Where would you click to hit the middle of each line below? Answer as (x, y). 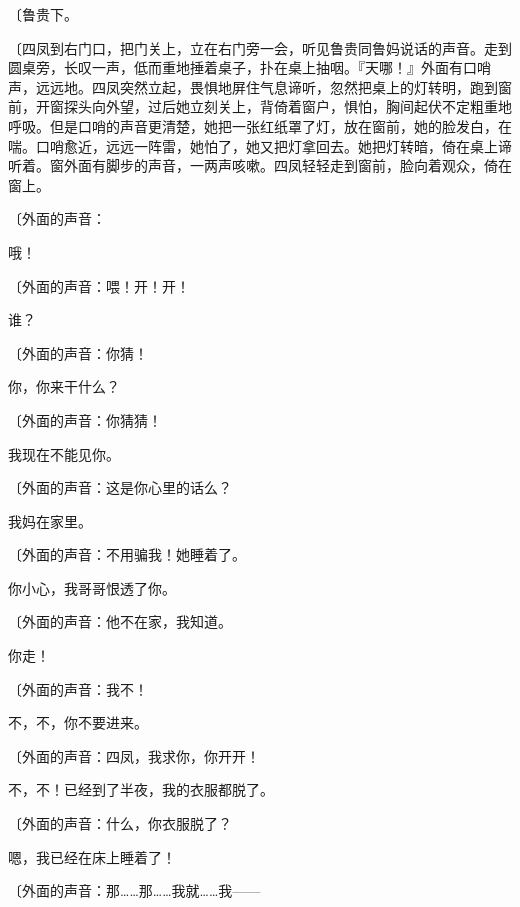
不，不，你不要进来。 (78, 722)
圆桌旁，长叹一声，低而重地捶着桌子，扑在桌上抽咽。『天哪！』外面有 (235, 67)
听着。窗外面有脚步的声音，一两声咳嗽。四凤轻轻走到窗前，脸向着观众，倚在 (260, 165)
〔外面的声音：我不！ (78, 688)
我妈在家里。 (50, 520)
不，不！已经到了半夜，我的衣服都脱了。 (141, 789)
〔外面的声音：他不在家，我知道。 (120, 621)
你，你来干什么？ (64, 386)
